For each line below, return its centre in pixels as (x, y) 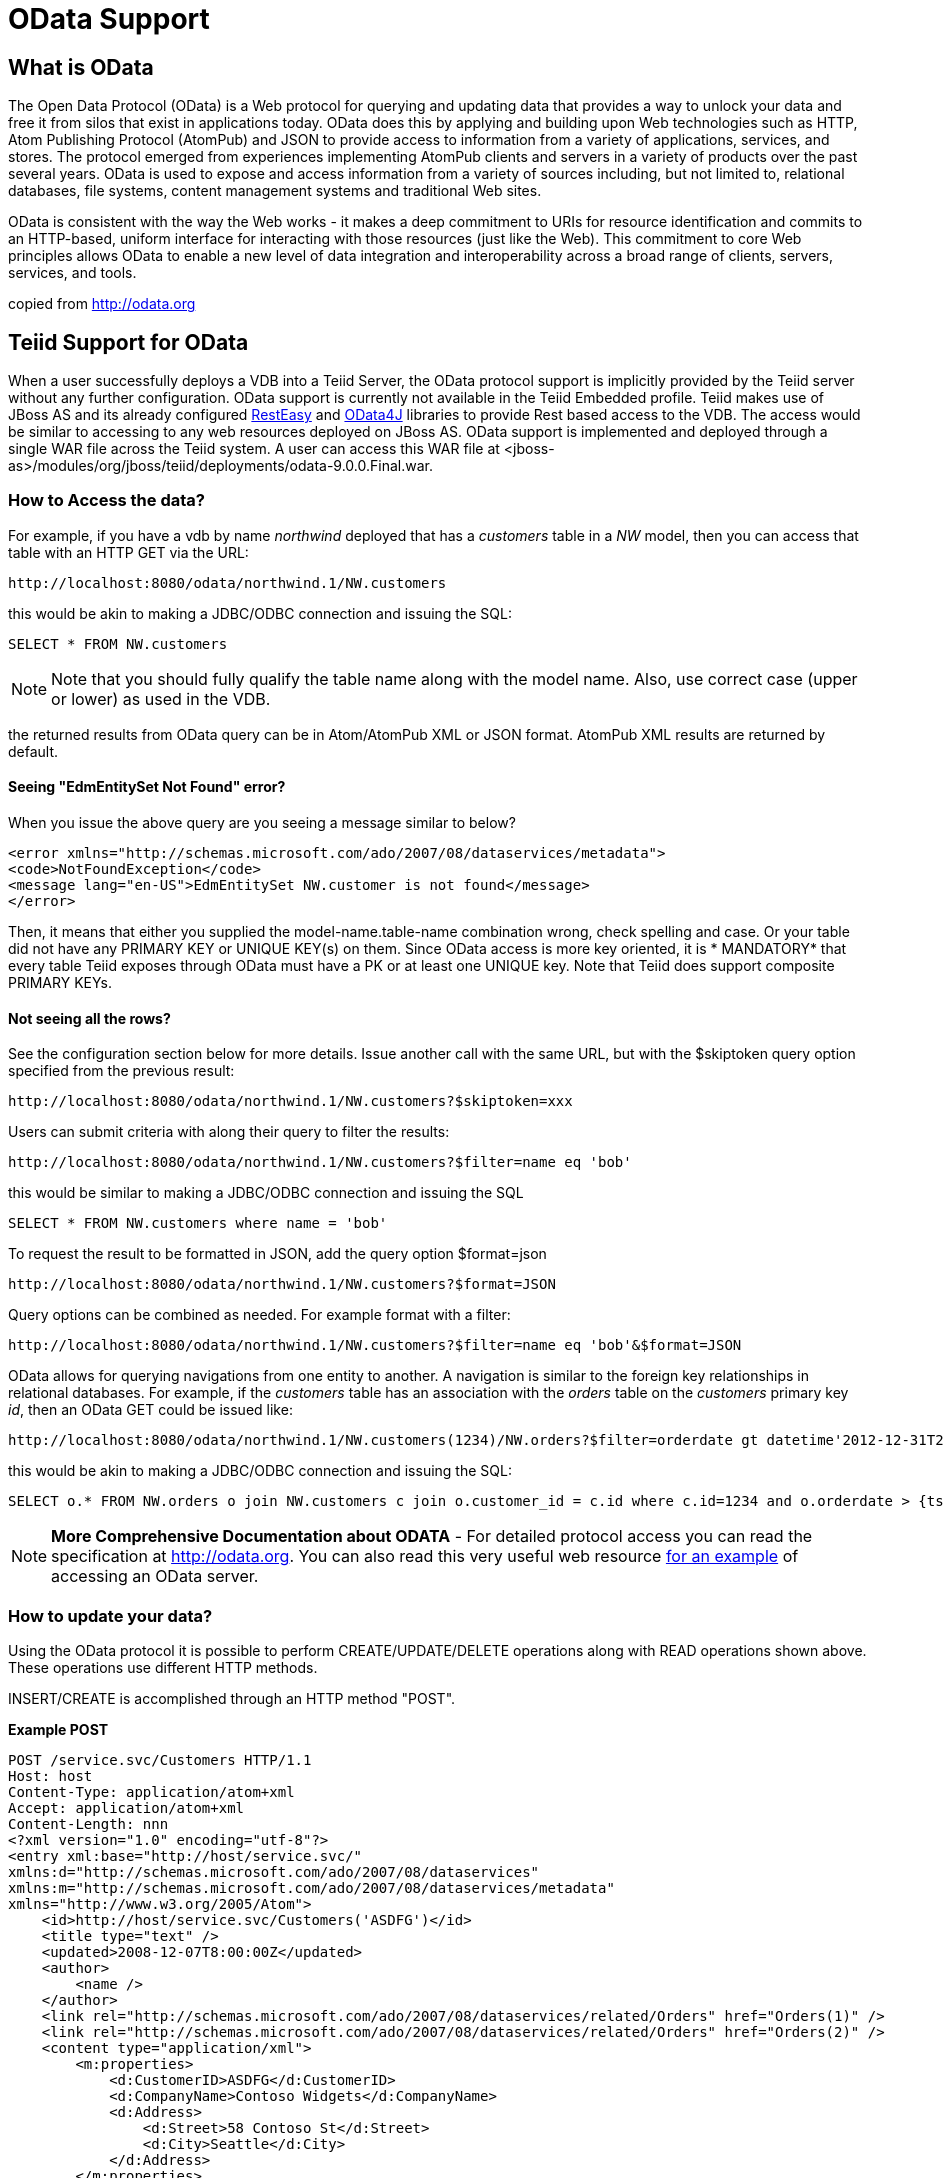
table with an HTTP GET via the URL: (128, 552)
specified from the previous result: (121, 1071)
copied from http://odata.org (102, 304)
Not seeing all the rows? (89, 1018)
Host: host (50, 1775)
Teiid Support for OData (128, 342)
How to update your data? (110, 1615)
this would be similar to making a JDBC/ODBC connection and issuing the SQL (266, 1193)
